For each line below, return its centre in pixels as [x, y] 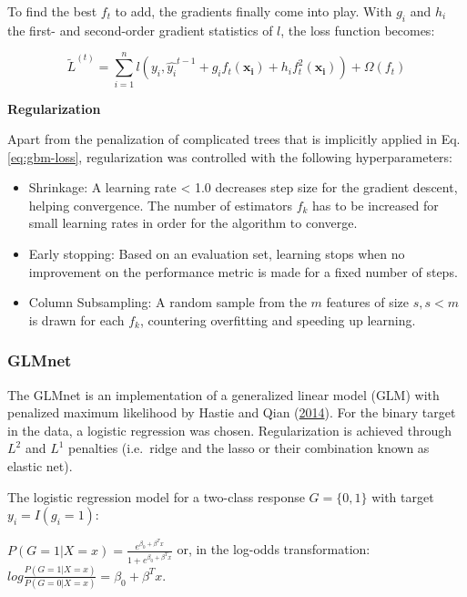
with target [403, 496]
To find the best [52, 11]
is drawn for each [76, 319]
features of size [367, 302]
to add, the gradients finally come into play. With [254, 11]
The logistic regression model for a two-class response [156, 496]
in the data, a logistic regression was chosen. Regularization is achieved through [230, 430]
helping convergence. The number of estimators [160, 205]
